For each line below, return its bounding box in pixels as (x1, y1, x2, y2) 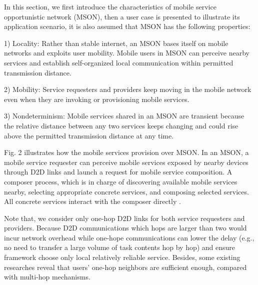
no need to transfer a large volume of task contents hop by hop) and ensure (4, 242, 235, 252)
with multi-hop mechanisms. (4, 271, 90, 282)
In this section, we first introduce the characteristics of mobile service (4, 1, 216, 11)
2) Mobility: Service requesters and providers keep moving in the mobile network (4, 84, 251, 94)
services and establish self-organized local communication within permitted (4, 57, 233, 67)
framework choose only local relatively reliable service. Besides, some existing (4, 252, 240, 262)
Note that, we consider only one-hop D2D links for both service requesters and (4, 212, 245, 223)
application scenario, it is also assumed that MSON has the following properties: (4, 21, 250, 31)
